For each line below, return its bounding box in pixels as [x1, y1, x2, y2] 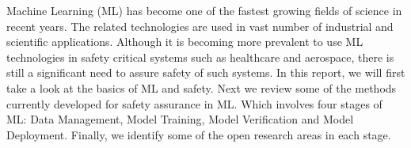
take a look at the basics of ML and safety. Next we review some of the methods [6, 79, 397, 96]
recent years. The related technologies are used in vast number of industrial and [6, 17, 394, 34]
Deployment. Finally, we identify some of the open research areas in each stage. [6, 126, 391, 142]
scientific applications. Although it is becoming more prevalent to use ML [6, 33, 363, 50]
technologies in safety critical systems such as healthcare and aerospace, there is [6, 48, 394, 65]
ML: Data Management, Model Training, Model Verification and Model [6, 111, 354, 127]
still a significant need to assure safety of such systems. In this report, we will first [6, 64, 405, 81]
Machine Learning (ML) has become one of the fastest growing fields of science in [6, 2, 402, 18]
